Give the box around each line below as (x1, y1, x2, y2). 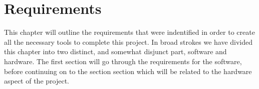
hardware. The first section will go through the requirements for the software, (4, 56, 242, 66)
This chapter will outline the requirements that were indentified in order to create (4, 27, 255, 37)
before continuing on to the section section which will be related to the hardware (4, 66, 252, 76)
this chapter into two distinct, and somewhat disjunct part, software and (4, 46, 227, 57)
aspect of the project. (4, 76, 70, 86)
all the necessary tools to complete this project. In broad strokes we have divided (4, 36, 253, 47)
